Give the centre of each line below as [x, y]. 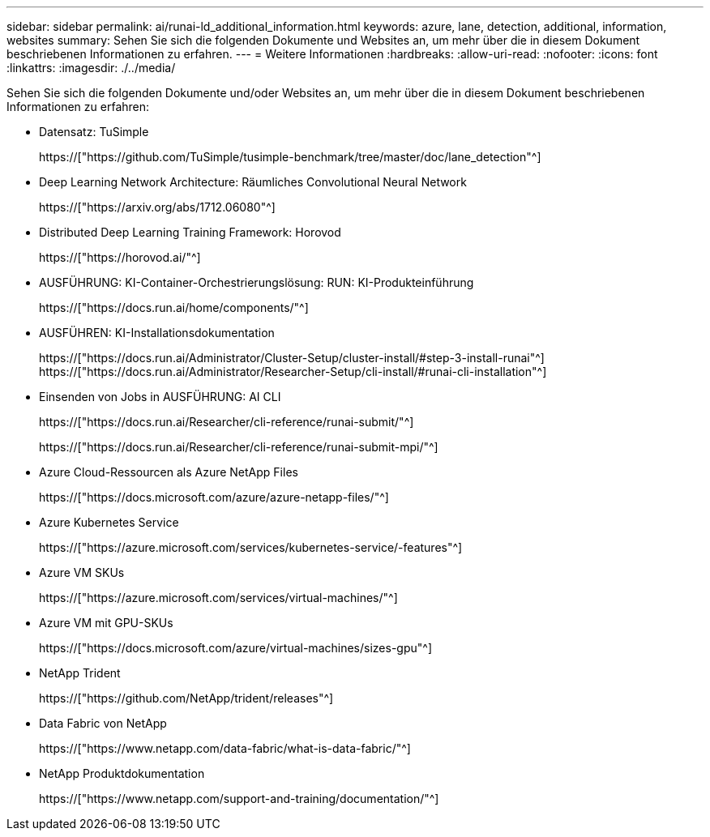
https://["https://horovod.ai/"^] [120, 257]
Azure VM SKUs [82, 572]
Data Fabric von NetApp [103, 723]
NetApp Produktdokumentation [122, 773]
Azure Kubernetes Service [109, 522]
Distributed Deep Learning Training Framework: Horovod [190, 232]
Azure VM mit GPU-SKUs [106, 623]
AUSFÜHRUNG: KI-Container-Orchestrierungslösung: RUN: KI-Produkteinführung [257, 282]
